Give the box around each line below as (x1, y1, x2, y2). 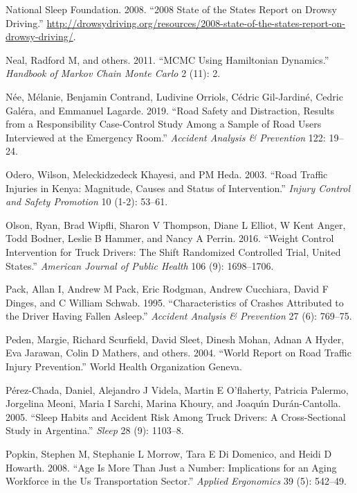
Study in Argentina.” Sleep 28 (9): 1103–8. (6, 423, 184, 438)
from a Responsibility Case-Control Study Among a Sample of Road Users (6, 116, 322, 131)
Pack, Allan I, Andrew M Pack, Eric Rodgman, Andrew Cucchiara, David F (6, 282, 329, 296)
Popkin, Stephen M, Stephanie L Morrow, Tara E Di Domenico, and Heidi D (6, 447, 332, 461)
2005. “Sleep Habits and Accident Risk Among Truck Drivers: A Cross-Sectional (6, 409, 346, 424)
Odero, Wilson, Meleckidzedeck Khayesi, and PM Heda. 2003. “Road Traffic (6, 166, 328, 181)
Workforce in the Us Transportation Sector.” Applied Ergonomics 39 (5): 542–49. (6, 474, 347, 488)
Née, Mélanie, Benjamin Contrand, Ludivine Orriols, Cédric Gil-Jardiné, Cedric (6, 89, 343, 103)
